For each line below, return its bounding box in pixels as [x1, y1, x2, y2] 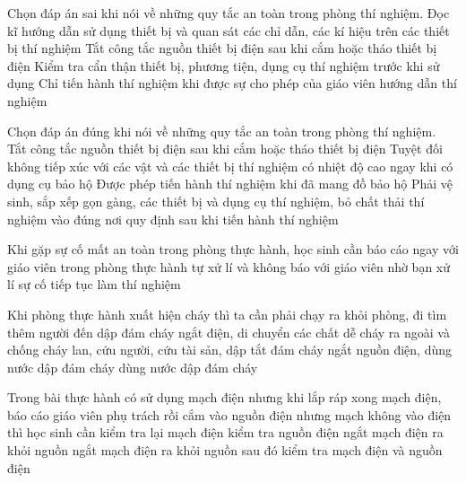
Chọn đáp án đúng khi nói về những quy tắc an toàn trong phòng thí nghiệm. [7, 121, 436, 140]
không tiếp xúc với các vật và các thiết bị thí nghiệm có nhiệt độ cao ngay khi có [7, 156, 453, 175]
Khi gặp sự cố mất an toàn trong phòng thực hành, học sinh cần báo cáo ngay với [7, 240, 459, 259]
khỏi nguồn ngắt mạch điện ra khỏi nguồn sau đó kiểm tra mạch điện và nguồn [7, 441, 443, 460]
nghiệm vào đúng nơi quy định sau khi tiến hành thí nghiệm [7, 209, 339, 228]
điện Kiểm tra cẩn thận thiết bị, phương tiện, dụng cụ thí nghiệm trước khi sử [7, 56, 440, 75]
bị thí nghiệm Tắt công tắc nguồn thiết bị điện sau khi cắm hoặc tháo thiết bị [7, 39, 437, 57]
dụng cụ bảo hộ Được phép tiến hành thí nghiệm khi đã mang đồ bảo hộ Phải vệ [7, 174, 453, 193]
